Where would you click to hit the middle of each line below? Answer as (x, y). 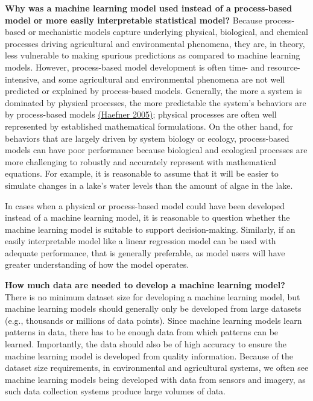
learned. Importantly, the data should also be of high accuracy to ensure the (146, 344)
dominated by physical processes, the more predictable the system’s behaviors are (156, 102)
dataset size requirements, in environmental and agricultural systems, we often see (157, 368)
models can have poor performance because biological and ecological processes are (156, 150)
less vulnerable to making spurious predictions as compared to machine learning (153, 55)
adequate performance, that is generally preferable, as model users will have (145, 252)
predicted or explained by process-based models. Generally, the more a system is (153, 91)
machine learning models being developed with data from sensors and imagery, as (155, 379)
